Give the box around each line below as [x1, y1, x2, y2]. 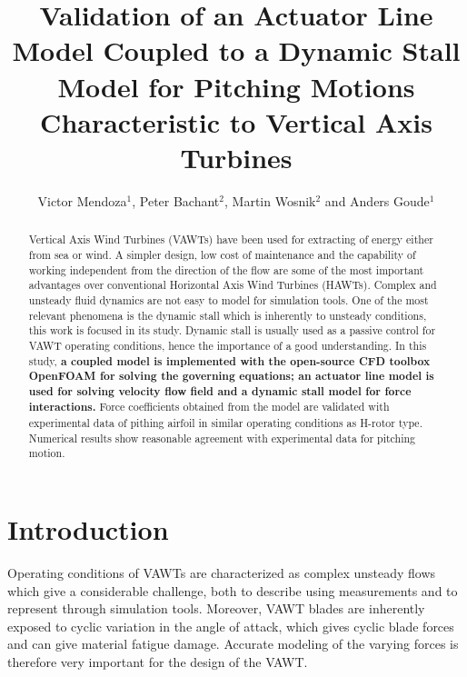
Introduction [7, 511, 169, 548]
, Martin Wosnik [224, 191, 316, 210]
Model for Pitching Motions [57, 67, 415, 105]
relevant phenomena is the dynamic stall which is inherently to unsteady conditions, [28, 307, 427, 323]
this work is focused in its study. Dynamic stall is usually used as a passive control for [28, 323, 436, 338]
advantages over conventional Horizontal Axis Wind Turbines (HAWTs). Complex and [28, 277, 437, 293]
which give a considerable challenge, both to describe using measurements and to [7, 581, 458, 600]
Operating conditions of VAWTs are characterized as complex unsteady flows [7, 563, 436, 582]
